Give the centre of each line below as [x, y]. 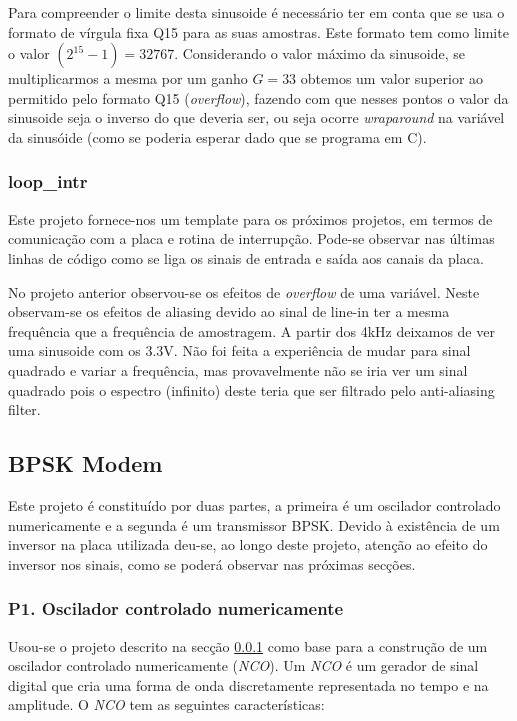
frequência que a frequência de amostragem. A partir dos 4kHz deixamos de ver [251, 330]
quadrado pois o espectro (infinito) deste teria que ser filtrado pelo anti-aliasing [251, 389]
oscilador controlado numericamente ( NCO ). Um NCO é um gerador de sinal [243, 665]
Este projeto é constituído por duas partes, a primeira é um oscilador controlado [254, 504]
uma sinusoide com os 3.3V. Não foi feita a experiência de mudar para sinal [239, 350]
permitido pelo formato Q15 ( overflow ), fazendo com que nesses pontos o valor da [258, 97]
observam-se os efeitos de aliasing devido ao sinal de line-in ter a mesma [229, 311]
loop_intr [48, 181]
